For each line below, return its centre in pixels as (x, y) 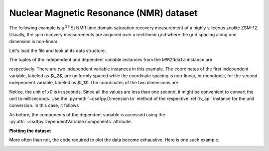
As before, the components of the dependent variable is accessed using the (87, 114)
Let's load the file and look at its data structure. (58, 50)
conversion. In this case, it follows (44, 105)
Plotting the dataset (30, 131)
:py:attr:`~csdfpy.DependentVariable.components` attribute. (70, 122)
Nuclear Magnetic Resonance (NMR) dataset (103, 13)
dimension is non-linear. (34, 42)
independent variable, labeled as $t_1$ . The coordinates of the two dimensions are (94, 83)
